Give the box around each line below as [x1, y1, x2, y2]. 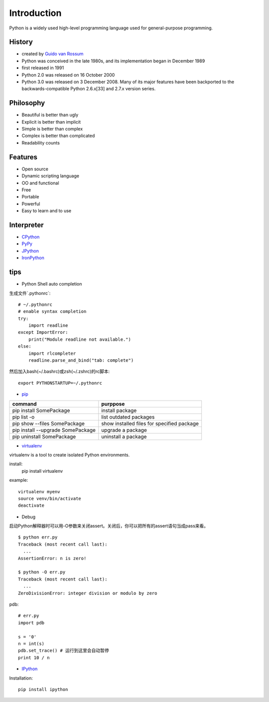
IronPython [21, 255, 45, 261]
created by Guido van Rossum [21, 51, 84, 57]
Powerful [21, 201, 40, 207]
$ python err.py [18, 535, 58, 540]
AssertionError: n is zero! [18, 556, 87, 561]
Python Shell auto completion [21, 281, 82, 287]
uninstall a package [101, 433, 147, 440]
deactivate [18, 503, 45, 508]
